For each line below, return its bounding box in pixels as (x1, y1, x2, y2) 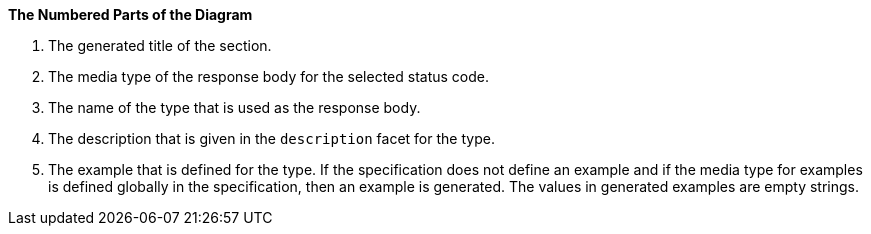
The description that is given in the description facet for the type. (48, 130, 495, 147)
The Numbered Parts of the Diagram (8, 6, 253, 23)
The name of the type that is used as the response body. (48, 99, 421, 116)
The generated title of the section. (48, 37, 272, 54)
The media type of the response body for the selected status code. (48, 68, 489, 85)
